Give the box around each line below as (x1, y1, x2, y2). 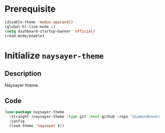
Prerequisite (4, 3, 56, 15)
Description (4, 70, 41, 78)
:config (9, 119, 25, 124)
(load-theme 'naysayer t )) (9, 123, 65, 128)
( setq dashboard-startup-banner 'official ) (4, 28, 96, 34)
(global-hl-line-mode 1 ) (4, 24, 56, 29)
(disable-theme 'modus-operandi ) (4, 20, 73, 25)
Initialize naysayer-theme (4, 50, 104, 61)
